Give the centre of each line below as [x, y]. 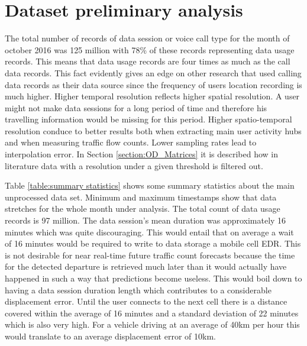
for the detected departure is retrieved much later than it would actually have [146, 266]
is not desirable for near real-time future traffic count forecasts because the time [150, 255]
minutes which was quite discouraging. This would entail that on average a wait [149, 232]
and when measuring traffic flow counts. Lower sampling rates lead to [131, 142]
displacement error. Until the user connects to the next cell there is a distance [146, 301]
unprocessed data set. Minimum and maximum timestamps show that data [141, 197]
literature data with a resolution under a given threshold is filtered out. [134, 165]
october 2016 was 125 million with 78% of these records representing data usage [150, 49]
